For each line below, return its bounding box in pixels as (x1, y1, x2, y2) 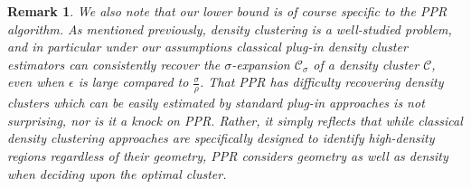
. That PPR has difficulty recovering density (199, 72, 444, 91)
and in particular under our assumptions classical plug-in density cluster (7, 37, 408, 56)
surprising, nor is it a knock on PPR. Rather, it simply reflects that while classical (7, 110, 463, 129)
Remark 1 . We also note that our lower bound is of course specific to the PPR (7, 2, 447, 20)
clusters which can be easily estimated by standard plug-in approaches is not (7, 93, 425, 112)
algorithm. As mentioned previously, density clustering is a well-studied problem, (7, 19, 452, 38)
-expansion (231, 54, 290, 73)
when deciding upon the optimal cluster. (7, 164, 227, 183)
